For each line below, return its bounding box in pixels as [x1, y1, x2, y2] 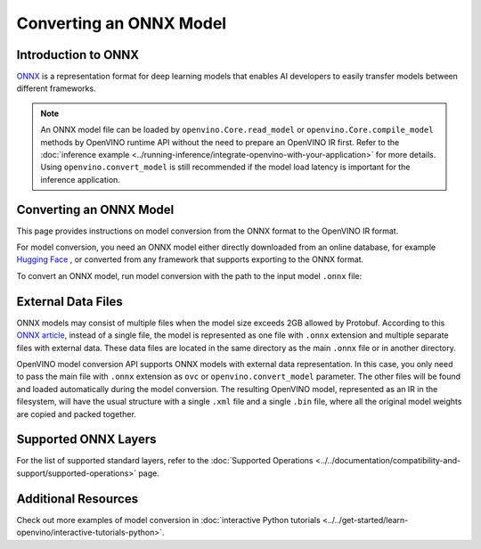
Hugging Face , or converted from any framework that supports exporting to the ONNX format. [16, 254, 364, 265]
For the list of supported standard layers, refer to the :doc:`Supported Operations [16, 455, 314, 466]
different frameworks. [16, 83, 97, 94]
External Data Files [16, 294, 124, 309]
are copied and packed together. [16, 408, 137, 419]
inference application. [40, 174, 120, 184]
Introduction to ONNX [16, 47, 140, 62]
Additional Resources [16, 491, 138, 506]
